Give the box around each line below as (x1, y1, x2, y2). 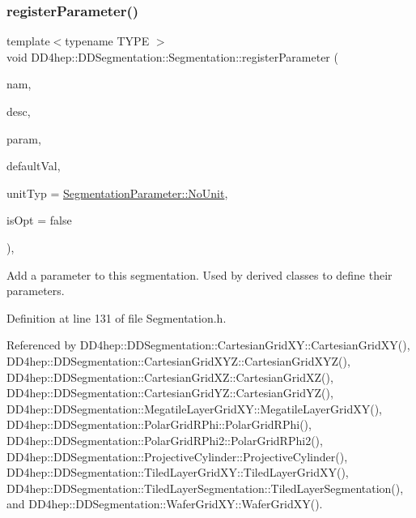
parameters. (6, 282, 65, 299)
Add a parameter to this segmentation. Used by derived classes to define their (6, 266, 393, 283)
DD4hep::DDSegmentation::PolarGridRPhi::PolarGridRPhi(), (6, 416, 312, 433)
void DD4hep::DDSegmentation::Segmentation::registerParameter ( (6, 48, 338, 65)
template (6, 32, 50, 49)
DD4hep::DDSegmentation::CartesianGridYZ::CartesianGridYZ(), (6, 384, 333, 401)
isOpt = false (6, 212, 72, 229)
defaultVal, (6, 157, 61, 174)
